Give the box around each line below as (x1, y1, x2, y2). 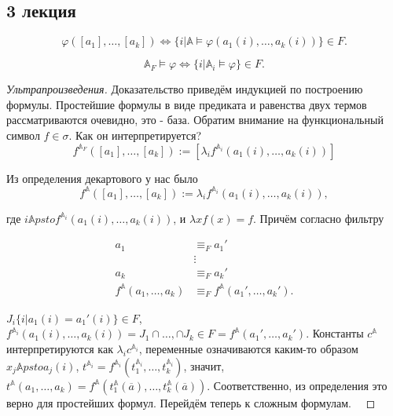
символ (6, 126, 40, 143)
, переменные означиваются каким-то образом (138, 340, 358, 356)
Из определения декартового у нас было (6, 170, 198, 186)
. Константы (306, 325, 364, 341)
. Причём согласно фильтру (253, 210, 384, 226)
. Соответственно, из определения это (207, 377, 387, 393)
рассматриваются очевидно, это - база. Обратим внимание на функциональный (6, 111, 384, 128)
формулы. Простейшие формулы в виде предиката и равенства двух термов (6, 96, 367, 112)
